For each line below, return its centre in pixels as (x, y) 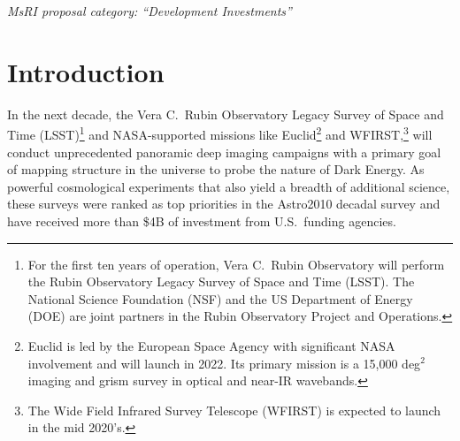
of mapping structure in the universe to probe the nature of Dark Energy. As (216, 169)
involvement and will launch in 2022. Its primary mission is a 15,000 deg (224, 363)
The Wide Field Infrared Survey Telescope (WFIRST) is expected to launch (234, 410)
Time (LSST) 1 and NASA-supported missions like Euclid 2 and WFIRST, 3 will (220, 133)
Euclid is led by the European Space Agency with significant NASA (211, 345)
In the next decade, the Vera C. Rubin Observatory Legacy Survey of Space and (226, 114)
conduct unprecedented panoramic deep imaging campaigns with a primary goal (224, 152)
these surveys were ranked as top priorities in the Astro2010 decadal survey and (224, 204)
